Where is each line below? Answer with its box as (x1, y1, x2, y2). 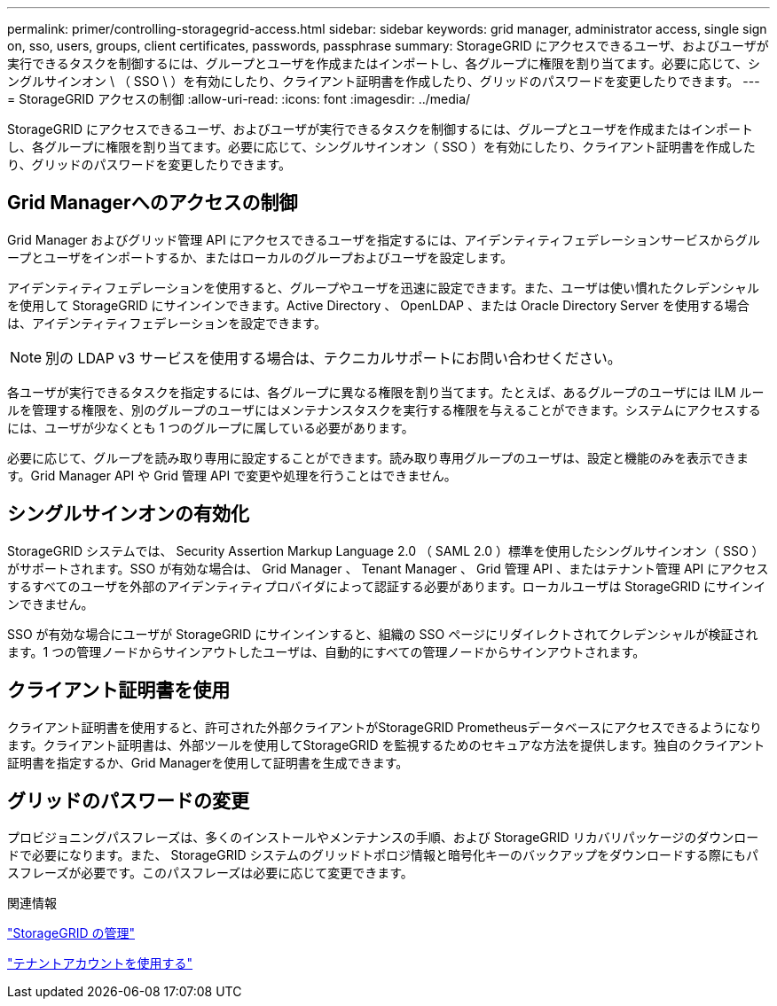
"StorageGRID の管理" (7, 925, 135, 941)
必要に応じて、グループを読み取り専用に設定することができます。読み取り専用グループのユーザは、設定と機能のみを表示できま (7, 449, 749, 465)
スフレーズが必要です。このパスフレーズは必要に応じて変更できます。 (7, 865, 413, 881)
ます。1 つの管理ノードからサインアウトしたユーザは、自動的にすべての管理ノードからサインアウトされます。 (7, 643, 646, 659)
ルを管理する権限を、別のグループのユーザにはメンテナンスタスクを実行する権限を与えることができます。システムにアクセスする (7, 402, 761, 417)
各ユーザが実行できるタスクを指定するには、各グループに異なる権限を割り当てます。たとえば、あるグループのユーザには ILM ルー (7, 384, 765, 400)
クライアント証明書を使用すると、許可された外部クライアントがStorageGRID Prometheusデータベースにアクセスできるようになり (7, 719, 763, 735)
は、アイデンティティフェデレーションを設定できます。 (7, 315, 326, 331)
